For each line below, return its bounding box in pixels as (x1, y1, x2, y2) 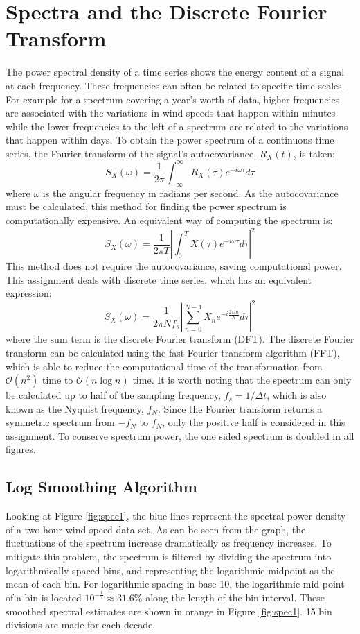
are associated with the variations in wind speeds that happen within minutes (6, 105, 336, 120)
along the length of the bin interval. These (145, 590, 325, 605)
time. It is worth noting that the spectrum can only (132, 372, 352, 387)
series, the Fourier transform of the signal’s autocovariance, (6, 146, 257, 160)
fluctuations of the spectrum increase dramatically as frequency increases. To (6, 536, 332, 550)
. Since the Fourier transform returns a (157, 401, 323, 415)
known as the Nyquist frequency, (6, 401, 144, 415)
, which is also (267, 388, 327, 402)
